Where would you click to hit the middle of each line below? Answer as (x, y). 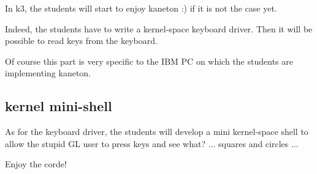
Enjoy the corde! (36, 164)
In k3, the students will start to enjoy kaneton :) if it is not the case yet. (141, 8)
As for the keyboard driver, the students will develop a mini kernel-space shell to (157, 132)
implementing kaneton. (48, 73)
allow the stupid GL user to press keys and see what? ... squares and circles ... (152, 143)
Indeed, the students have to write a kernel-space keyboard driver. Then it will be (159, 28)
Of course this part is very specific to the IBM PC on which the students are (149, 61)
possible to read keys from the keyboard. (81, 41)
